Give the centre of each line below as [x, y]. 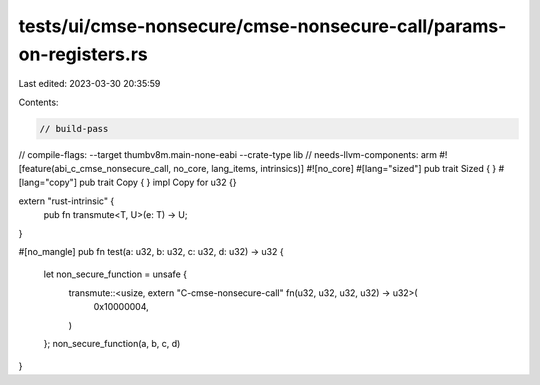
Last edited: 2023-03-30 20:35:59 [89, 84]
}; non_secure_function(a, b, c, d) [112, 343]
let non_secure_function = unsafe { [115, 274]
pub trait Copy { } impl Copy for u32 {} [157, 182]
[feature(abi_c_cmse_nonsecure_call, [95, 169]
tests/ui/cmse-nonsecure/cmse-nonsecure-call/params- [262, 26]
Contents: [38, 102]
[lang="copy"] [47, 182]
